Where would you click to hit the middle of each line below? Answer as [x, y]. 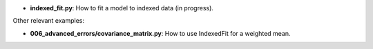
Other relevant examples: [49, 21]
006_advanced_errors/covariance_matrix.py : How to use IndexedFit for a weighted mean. [160, 33]
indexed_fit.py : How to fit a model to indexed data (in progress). [122, 8]
